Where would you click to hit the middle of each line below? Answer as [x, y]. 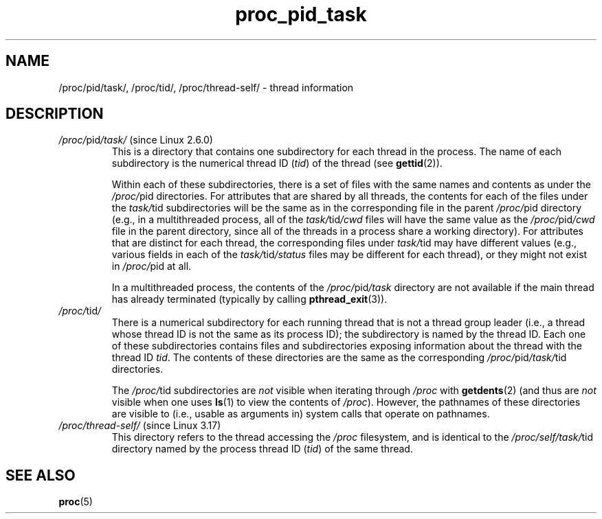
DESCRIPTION [55, 114]
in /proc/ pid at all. [152, 266]
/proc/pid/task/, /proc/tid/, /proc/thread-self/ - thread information [206, 87]
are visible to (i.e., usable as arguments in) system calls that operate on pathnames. [301, 414]
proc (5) [76, 502]
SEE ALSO [41, 475]
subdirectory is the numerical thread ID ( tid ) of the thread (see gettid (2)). [277, 163]
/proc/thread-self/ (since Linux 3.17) [140, 426]
